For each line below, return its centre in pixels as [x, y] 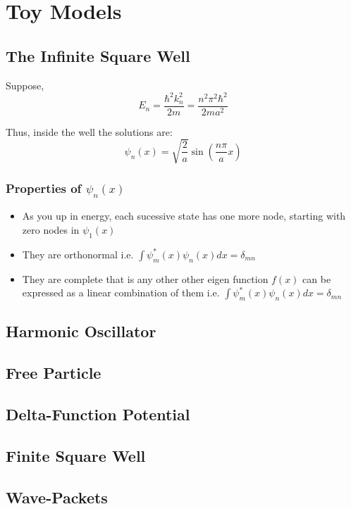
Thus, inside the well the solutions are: [89, 131]
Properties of [44, 188]
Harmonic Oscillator [81, 331]
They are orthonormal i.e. [78, 254]
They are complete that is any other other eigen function [145, 278]
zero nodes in [51, 230]
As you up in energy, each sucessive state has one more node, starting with [184, 216]
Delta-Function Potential [98, 414]
